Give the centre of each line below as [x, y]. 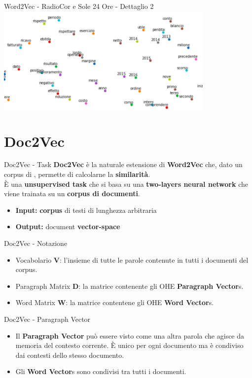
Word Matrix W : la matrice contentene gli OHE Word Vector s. [115, 302]
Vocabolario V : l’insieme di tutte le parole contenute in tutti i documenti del [132, 259]
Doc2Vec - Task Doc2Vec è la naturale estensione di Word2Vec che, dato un [123, 164]
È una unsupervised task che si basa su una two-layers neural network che [126, 184]
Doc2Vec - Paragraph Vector [47, 319]
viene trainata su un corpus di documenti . [72, 193]
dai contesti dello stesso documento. [70, 355]
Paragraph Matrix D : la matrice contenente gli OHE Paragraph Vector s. [129, 286]
